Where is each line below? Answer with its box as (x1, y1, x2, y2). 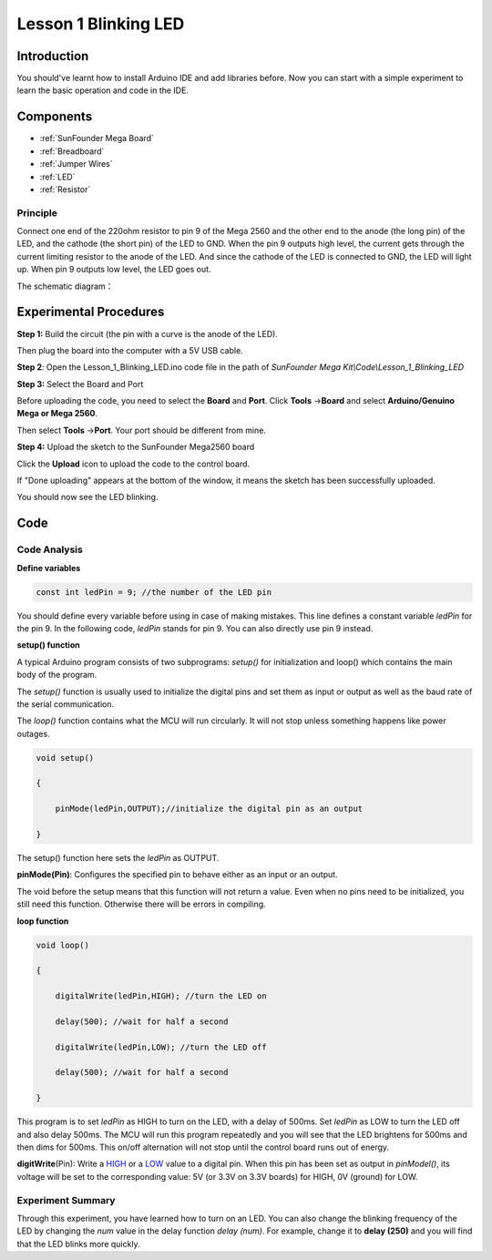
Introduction (16, 48, 89, 64)
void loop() (36, 939, 90, 950)
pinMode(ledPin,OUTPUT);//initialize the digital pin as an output (55, 804, 364, 814)
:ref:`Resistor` (39, 183, 91, 195)
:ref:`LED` (39, 171, 76, 182)
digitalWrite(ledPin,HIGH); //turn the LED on (55, 991, 268, 1001)
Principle (16, 206, 58, 219)
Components (16, 109, 93, 125)
